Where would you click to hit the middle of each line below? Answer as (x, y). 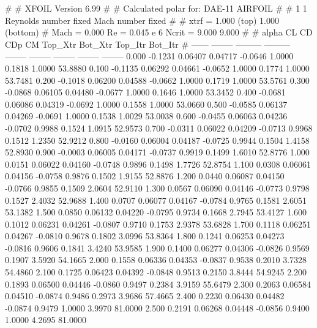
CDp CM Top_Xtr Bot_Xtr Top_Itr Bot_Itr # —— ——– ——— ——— (147, 44)
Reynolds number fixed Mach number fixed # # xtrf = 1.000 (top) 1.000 (142, 20)
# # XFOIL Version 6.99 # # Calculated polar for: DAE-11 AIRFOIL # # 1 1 (156, 8)
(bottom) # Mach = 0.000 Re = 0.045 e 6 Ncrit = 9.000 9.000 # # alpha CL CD (159, 32)
